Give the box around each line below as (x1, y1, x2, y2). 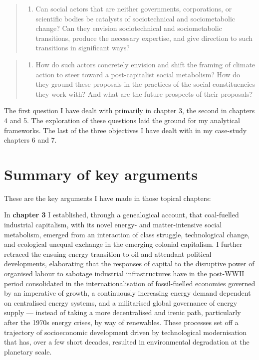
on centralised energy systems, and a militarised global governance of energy (4, 297, 238, 308)
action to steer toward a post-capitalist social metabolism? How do (35, 69, 241, 79)
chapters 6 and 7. (4, 135, 57, 145)
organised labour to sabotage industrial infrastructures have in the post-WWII (4, 268, 245, 278)
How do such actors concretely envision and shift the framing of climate (35, 59, 256, 69)
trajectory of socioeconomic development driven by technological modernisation (4, 327, 247, 337)
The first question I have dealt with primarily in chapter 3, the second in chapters (4, 105, 255, 116)
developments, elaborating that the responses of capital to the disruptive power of (4, 258, 255, 269)
